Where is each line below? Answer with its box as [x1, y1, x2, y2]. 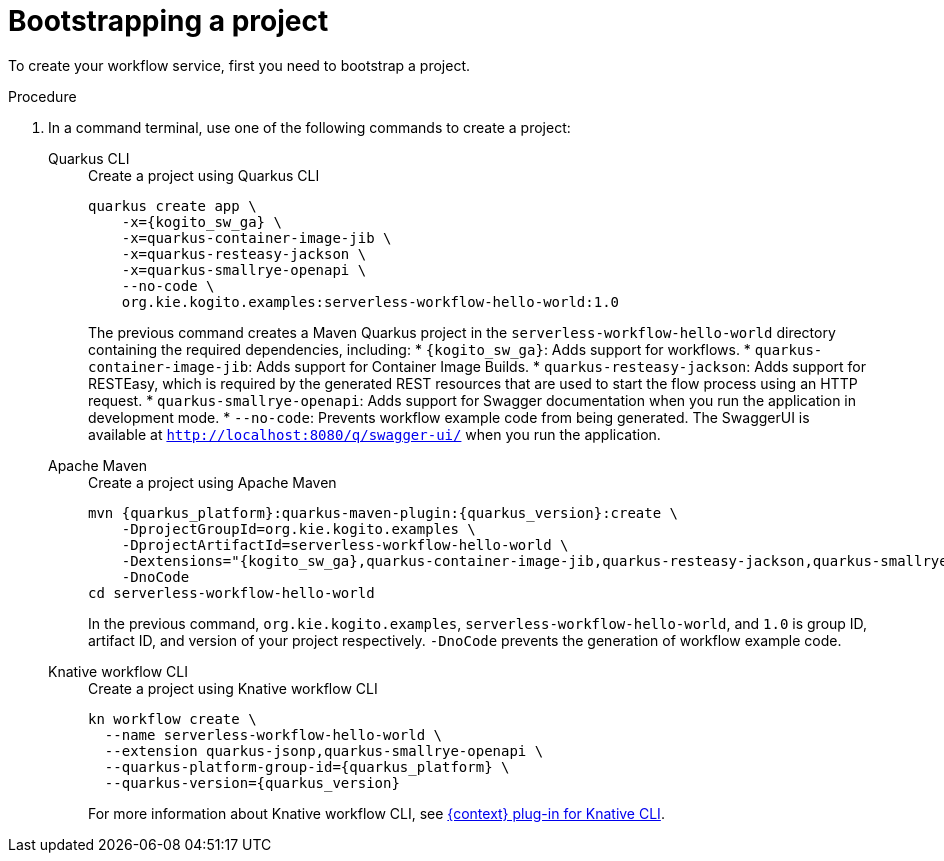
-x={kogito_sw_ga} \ [121, 213, 282, 230]
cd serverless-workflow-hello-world [88, 584, 375, 601]
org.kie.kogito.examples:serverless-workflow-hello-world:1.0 [121, 293, 620, 310]
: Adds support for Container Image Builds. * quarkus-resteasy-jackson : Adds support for [248, 357, 867, 375]
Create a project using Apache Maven [88, 473, 337, 491]
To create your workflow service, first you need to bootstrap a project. [8, 56, 471, 74]
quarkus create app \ [88, 197, 257, 214]
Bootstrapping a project [8, 4, 329, 38]
